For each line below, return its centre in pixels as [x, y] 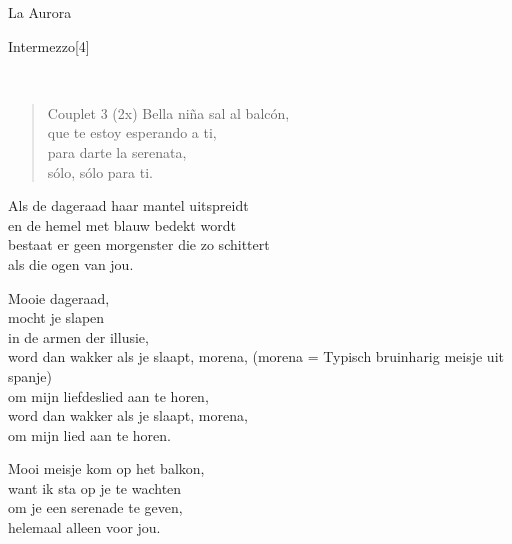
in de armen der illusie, [78, 336]
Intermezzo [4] [49, 45]
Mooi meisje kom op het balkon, [106, 468]
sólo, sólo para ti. [100, 171]
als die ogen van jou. [71, 263]
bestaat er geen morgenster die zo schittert [139, 244]
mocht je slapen [56, 317]
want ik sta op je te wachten [95, 487]
